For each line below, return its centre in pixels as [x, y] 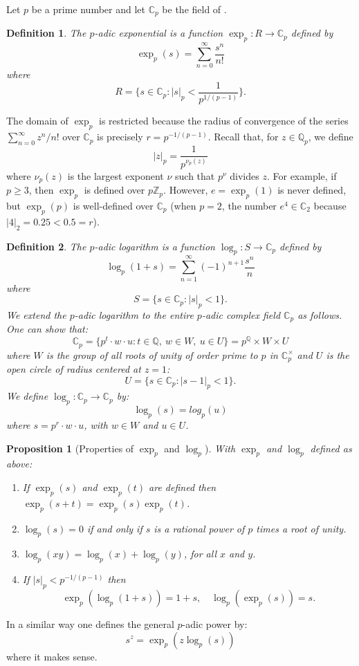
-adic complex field [241, 314]
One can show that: [47, 329]
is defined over [114, 190]
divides [245, 175]
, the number [249, 206]
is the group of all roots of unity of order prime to [152, 354]
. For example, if [302, 175]
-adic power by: [215, 623]
